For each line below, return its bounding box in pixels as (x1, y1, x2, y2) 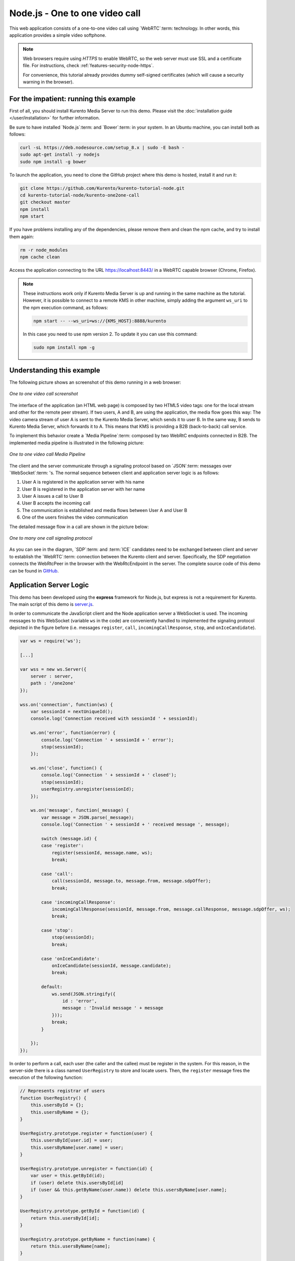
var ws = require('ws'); (20, 638, 82, 644)
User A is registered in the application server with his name (22, 479, 144, 485)
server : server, (30, 673, 73, 679)
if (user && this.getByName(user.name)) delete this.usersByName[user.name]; (30, 1187, 228, 1192)
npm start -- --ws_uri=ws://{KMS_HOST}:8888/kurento (33, 318, 167, 324)
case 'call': (41, 871, 73, 877)
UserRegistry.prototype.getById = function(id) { (20, 1208, 145, 1214)
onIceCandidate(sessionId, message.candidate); (51, 963, 172, 968)
